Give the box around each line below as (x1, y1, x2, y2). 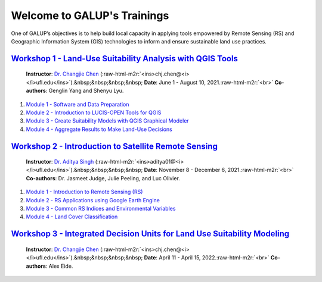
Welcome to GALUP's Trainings (11, 9, 169, 22)
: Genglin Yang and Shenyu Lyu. (45, 87, 124, 95)
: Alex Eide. (45, 262, 73, 270)
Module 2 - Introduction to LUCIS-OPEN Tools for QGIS (26, 109, 162, 116)
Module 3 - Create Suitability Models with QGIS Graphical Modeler (26, 117, 189, 124)
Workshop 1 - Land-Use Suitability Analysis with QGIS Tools (11, 54, 239, 64)
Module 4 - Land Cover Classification (26, 213, 118, 220)
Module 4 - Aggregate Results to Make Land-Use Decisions (26, 126, 172, 133)
